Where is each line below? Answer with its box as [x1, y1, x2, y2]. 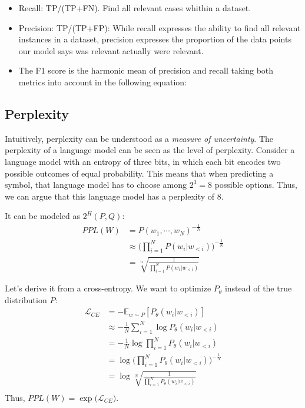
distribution [5, 293, 47, 306]
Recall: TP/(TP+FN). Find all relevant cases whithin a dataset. [18, 2, 251, 14]
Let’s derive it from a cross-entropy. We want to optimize [5, 282, 211, 294]
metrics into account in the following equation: [18, 75, 187, 88]
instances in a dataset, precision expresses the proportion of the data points [18, 33, 291, 45]
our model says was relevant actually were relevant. [18, 44, 204, 57]
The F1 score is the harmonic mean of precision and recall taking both [18, 64, 274, 77]
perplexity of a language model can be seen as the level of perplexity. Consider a [5, 144, 295, 156]
